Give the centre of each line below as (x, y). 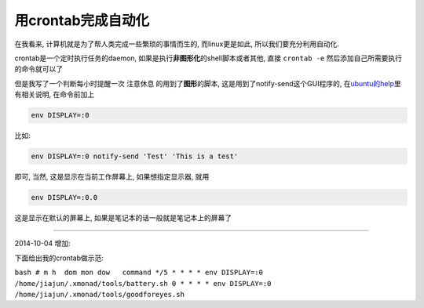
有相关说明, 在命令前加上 (54, 95)
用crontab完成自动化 (82, 20)
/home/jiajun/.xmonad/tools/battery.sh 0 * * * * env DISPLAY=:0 (143, 283)
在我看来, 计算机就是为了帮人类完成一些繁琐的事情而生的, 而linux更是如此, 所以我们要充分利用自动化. (177, 44)
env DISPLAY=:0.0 (64, 197)
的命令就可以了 (38, 69)
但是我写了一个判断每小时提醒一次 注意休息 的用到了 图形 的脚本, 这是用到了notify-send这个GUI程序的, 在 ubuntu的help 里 (208, 83)
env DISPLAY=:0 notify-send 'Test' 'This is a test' (135, 156)
